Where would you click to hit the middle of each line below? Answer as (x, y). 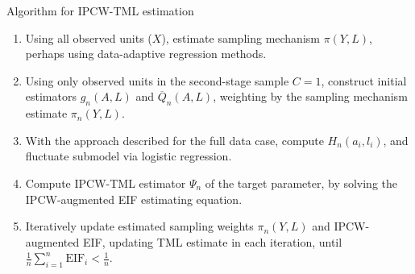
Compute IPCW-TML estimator (106, 183)
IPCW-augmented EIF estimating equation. (134, 199)
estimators (51, 96)
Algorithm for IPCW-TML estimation (100, 10)
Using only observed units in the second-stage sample (157, 80)
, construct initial (364, 80)
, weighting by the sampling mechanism (310, 96)
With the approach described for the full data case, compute (174, 140)
